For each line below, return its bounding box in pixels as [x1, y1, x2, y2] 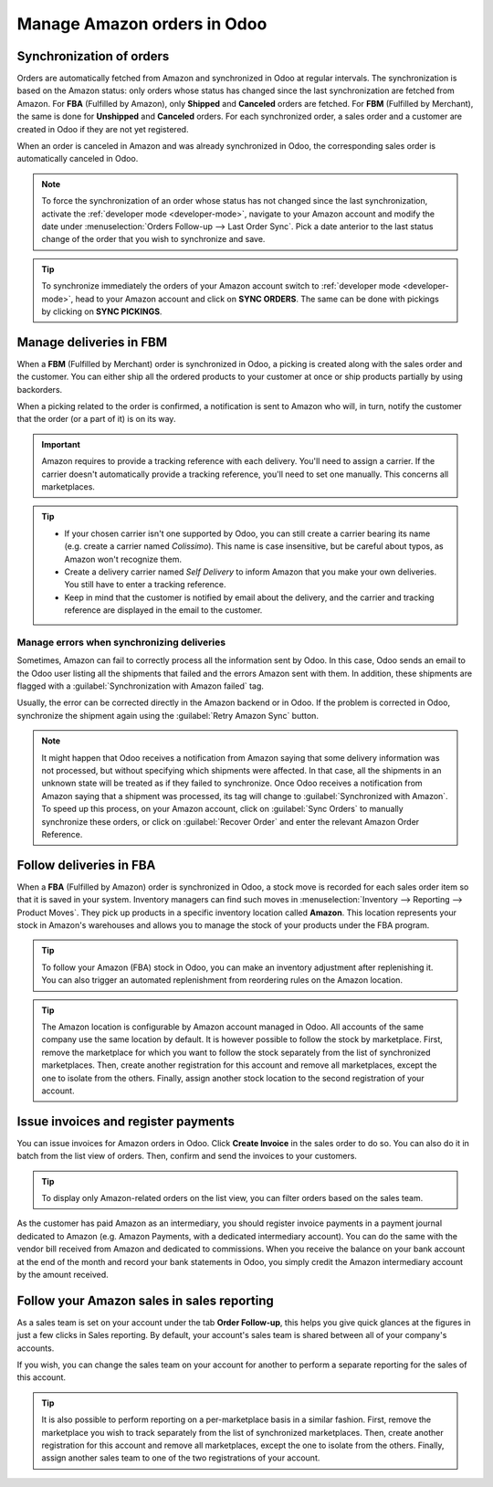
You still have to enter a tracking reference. [64, 579, 226, 590]
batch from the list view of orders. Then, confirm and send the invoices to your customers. [16, 1151, 358, 1162]
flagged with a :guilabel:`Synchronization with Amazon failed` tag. [16, 680, 265, 691]
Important [41, 438, 81, 449]
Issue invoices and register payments [16, 1113, 235, 1129]
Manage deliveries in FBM [16, 334, 168, 350]
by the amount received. [16, 1269, 109, 1280]
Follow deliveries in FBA [16, 857, 156, 872]
